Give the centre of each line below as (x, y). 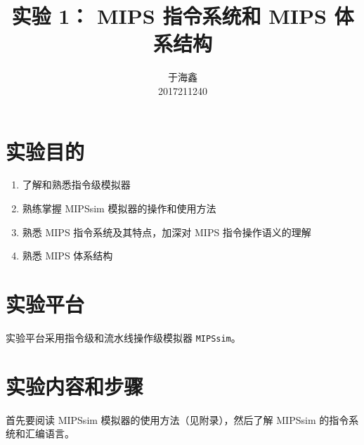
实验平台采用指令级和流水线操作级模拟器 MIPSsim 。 (123, 337)
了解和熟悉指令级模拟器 (76, 185)
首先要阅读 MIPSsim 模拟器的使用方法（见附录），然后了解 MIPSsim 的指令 (177, 419)
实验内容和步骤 (75, 386)
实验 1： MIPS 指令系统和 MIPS (169, 16)
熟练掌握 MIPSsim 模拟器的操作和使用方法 (119, 208)
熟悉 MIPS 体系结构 (67, 256)
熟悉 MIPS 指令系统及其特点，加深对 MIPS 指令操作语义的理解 (167, 232)
